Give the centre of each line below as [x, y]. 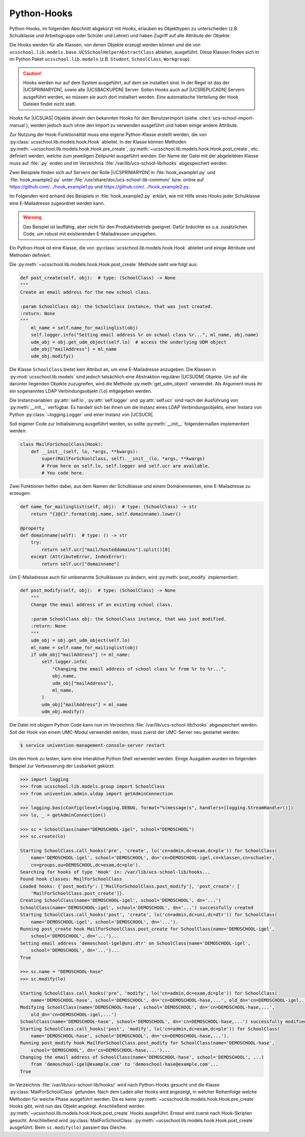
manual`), [19, 125]
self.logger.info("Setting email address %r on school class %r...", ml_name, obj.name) [145, 335]
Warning [32, 217]
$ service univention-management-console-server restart [93, 745]
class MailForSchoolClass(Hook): [62, 445]
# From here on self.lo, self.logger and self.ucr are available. [126, 466]
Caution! [33, 73]
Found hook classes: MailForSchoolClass [71, 879]
